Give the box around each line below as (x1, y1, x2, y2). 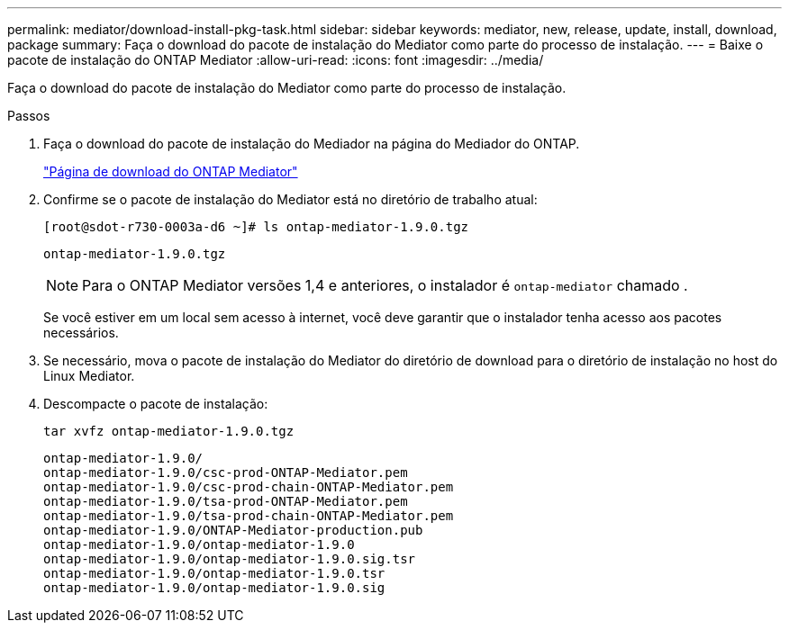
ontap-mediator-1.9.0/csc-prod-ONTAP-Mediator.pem (43, 465, 408, 480)
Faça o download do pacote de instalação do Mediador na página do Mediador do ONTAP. (43, 136, 580, 151)
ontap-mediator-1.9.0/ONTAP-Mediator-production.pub (43, 523, 423, 537)
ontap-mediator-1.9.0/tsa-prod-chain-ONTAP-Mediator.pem (43, 508, 454, 523)
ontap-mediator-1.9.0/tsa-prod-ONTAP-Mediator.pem (43, 494, 408, 508)
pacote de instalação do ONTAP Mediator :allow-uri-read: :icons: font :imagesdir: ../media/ (7, 52, 544, 67)
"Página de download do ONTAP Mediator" (43, 164, 298, 179)
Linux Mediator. (43, 368, 135, 383)
